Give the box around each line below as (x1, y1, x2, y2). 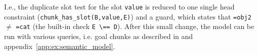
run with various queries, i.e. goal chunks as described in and (4, 30, 193, 41)
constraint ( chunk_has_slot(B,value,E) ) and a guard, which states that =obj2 (4, 11, 251, 21)
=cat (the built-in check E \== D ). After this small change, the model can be (16, 21, 254, 31)
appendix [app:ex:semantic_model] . (4, 40, 115, 51)
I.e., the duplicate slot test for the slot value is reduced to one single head (4, 1, 235, 11)
